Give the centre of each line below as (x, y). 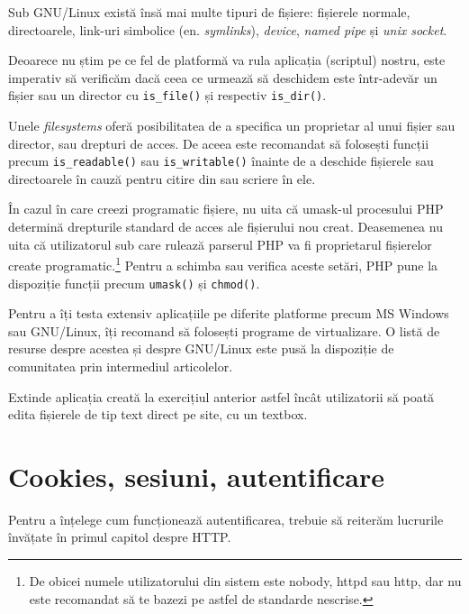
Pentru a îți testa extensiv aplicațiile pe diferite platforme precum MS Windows (229, 313)
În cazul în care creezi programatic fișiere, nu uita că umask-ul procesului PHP (226, 209)
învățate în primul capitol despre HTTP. (120, 537)
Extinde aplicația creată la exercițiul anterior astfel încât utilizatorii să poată (221, 396)
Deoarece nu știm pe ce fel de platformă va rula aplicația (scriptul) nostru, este (227, 60)
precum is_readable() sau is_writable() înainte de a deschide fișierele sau (221, 161)
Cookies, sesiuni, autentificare (197, 476)
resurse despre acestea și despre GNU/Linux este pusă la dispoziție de (201, 348)
